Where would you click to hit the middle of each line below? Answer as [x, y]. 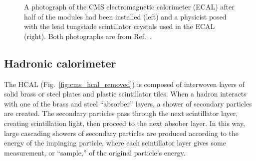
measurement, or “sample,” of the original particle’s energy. [95, 152]
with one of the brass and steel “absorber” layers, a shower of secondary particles [128, 103]
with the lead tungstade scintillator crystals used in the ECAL [120, 26]
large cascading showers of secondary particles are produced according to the [122, 133]
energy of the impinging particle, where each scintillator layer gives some [115, 143]
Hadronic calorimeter [60, 63]
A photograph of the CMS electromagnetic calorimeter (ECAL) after [129, 6]
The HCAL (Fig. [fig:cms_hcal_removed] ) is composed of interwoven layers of [124, 84]
